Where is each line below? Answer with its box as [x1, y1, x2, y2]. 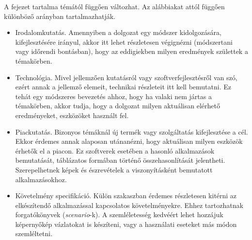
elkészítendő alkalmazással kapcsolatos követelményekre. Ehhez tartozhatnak [15, 200, 243, 210]
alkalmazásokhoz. [15, 174, 67, 184]
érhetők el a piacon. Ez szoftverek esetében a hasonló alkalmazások [15, 145, 215, 155]
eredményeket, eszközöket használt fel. [15, 110, 129, 120]
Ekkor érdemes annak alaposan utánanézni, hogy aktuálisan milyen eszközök [15, 136, 243, 146]
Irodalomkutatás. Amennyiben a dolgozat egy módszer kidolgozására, [15, 27, 221, 37]
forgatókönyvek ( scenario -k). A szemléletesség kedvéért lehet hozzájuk [15, 209, 223, 220]
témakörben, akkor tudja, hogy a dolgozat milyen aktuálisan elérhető [15, 101, 220, 111]
